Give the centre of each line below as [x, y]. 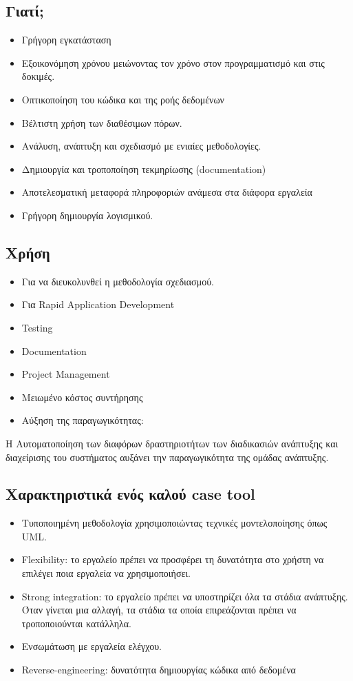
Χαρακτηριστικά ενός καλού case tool [130, 494]
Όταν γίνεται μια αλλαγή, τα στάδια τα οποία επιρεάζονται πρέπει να [159, 610]
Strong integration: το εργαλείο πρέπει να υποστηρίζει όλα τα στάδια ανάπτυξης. [185, 596]
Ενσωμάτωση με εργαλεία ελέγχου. [92, 646]
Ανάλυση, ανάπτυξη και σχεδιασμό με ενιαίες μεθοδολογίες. [141, 146]
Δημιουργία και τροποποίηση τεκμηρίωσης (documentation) [144, 169]
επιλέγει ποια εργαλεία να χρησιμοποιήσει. [106, 573]
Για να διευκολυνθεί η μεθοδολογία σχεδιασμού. [118, 281]
